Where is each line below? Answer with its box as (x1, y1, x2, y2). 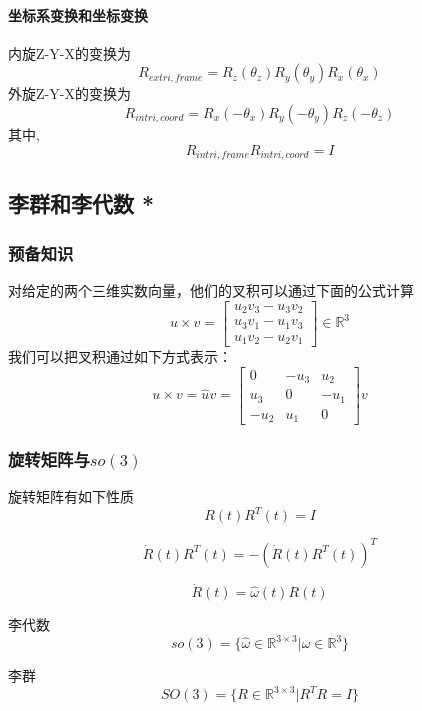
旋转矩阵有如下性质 (8, 486, 134, 507)
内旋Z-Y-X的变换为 (8, 42, 131, 63)
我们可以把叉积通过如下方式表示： (8, 346, 232, 367)
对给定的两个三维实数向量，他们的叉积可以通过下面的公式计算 (8, 280, 414, 301)
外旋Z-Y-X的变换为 (8, 83, 131, 104)
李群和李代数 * (8, 188, 155, 219)
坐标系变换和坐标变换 (8, 4, 148, 25)
